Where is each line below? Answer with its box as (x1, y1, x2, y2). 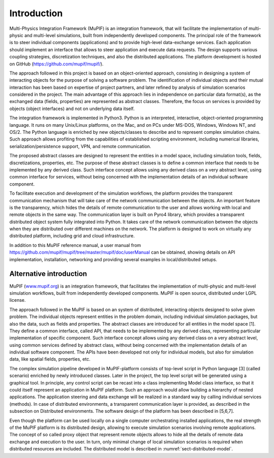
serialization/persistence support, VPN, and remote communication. (9, 143, 152, 149)
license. (9, 297, 26, 303)
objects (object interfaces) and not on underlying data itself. (9, 105, 135, 112)
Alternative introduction (9, 269, 87, 278)
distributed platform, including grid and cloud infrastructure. (9, 233, 135, 239)
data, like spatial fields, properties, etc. (9, 356, 91, 362)
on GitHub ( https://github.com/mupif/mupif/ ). (9, 61, 104, 67)
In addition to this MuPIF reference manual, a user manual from (9, 242, 142, 248)
